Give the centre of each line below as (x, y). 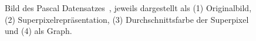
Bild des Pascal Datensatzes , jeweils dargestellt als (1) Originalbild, (128, 8)
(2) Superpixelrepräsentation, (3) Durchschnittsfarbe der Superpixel (127, 19)
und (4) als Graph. (38, 31)
